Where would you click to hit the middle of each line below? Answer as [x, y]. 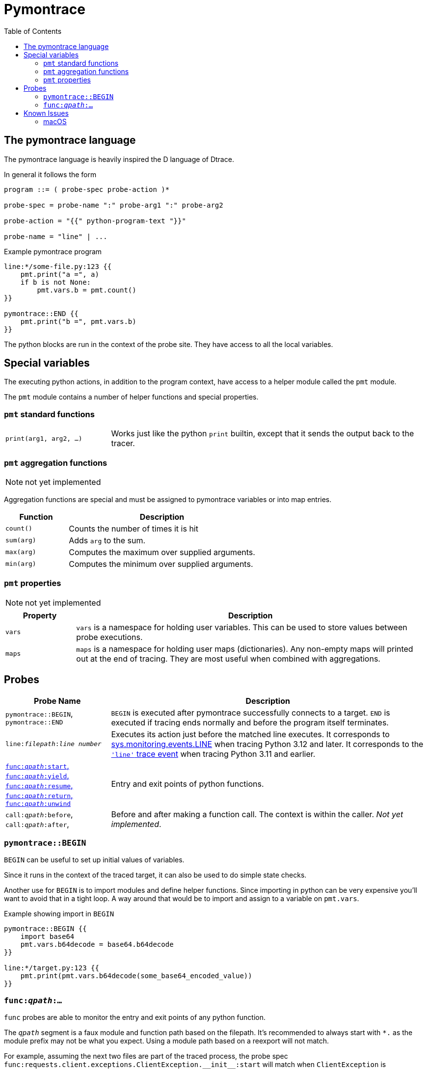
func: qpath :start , [37, 765]
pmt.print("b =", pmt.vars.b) [78, 321]
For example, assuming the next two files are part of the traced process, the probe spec [146, 1056]
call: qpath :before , [39, 814]
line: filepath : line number [53, 744]
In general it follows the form [50, 174]
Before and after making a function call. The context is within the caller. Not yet [257, 814]
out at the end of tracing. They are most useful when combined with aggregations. [228, 658]
